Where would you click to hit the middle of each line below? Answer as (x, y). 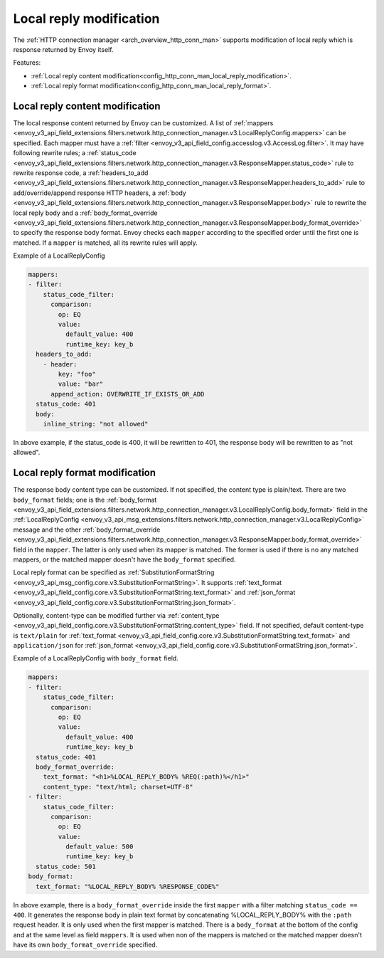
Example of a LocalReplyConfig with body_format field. (96, 658)
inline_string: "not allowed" (96, 424)
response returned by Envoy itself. (63, 49)
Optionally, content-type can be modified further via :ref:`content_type (116, 615)
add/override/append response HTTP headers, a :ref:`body (100, 193)
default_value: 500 (99, 847)
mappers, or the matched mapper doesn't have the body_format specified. (124, 559)
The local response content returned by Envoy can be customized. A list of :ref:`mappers (143, 123)
